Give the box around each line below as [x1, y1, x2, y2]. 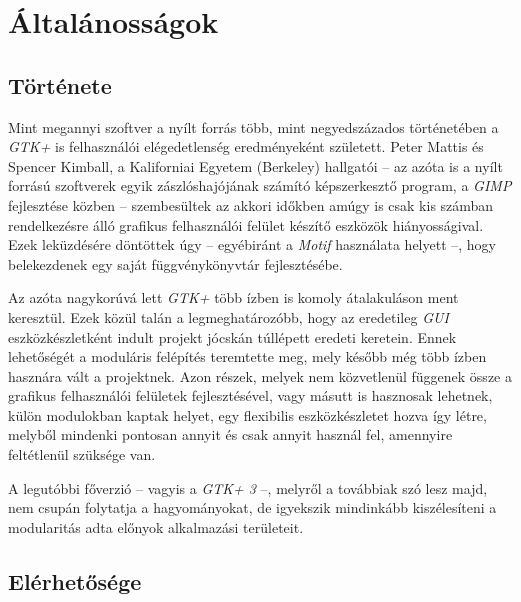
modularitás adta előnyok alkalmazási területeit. [8, 516, 304, 537]
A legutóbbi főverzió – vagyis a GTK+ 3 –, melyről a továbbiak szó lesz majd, [8, 477, 488, 498]
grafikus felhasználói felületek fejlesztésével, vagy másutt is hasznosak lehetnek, [8, 385, 493, 406]
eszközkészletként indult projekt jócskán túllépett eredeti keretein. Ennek [8, 326, 457, 347]
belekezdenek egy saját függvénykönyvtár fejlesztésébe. [8, 253, 343, 274]
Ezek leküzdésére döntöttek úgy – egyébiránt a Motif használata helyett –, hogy [8, 234, 496, 255]
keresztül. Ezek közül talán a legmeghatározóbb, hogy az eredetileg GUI [8, 306, 449, 327]
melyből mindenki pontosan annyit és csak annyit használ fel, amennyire [8, 424, 453, 445]
